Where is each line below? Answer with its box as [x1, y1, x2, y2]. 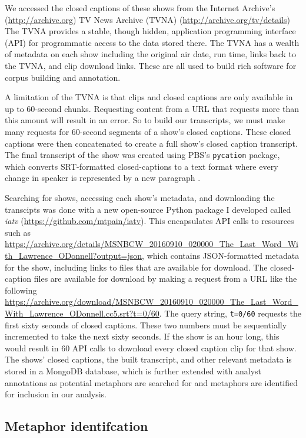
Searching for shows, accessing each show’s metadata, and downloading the [5, 191, 275, 203]
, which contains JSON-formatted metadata [142, 249, 300, 261]
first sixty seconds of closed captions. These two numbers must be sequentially [5, 318, 287, 331]
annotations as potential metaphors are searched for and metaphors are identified [5, 376, 298, 388]
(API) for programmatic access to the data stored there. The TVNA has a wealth [5, 36, 300, 48]
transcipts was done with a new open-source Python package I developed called [5, 203, 291, 215]
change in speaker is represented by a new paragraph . [5, 172, 201, 184]
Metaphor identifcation [5, 417, 148, 435]
